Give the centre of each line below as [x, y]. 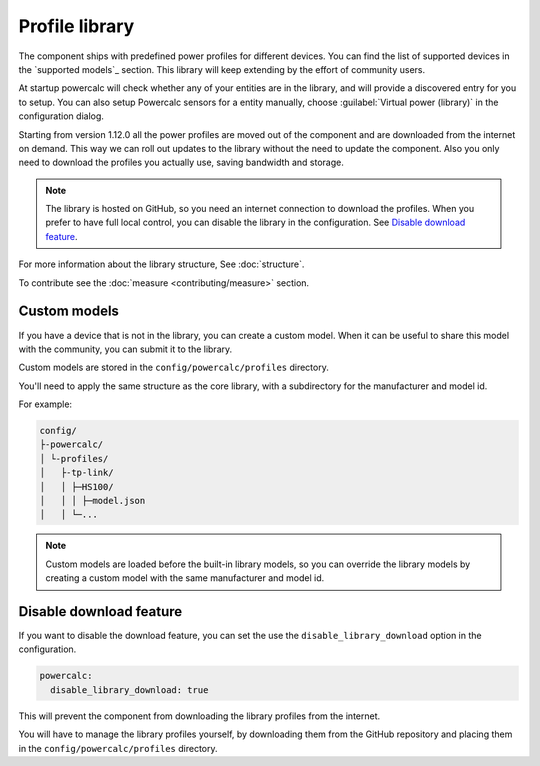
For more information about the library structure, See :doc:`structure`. [161, 264]
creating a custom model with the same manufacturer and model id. [185, 578]
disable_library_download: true [129, 689]
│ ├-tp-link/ [76, 473]
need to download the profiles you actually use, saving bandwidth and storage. [181, 162]
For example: [45, 404]
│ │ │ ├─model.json [92, 501]
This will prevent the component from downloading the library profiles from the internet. [199, 716]
